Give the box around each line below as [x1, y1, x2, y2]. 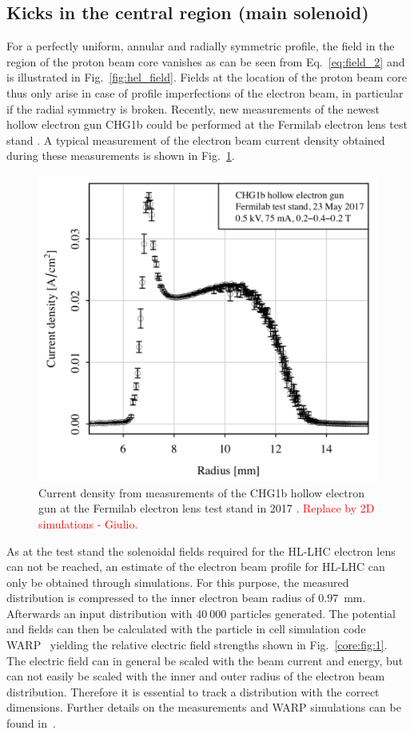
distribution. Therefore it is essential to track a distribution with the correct [6, 683, 380, 700]
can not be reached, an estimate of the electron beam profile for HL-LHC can [6, 558, 385, 575]
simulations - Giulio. [38, 515, 138, 532]
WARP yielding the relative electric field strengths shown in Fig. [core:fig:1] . [6, 636, 388, 653]
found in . [6, 715, 56, 732]
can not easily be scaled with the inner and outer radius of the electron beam [6, 668, 385, 684]
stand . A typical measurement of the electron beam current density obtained [6, 131, 385, 148]
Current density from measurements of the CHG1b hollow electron [38, 484, 365, 501]
